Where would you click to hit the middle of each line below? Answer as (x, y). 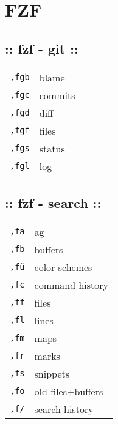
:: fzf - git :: (42, 48)
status (52, 148)
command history (71, 285)
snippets (52, 373)
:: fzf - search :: (53, 202)
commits (57, 95)
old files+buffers (69, 391)
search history (64, 409)
